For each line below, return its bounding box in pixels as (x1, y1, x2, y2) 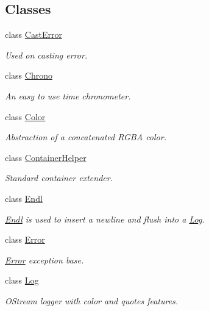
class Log (5, 274, 39, 287)
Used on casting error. (5, 48, 88, 61)
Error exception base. (5, 253, 84, 266)
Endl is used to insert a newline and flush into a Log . (5, 212, 205, 225)
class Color (5, 110, 46, 123)
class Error (5, 233, 45, 246)
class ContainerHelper (5, 151, 87, 163)
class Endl (5, 191, 43, 204)
